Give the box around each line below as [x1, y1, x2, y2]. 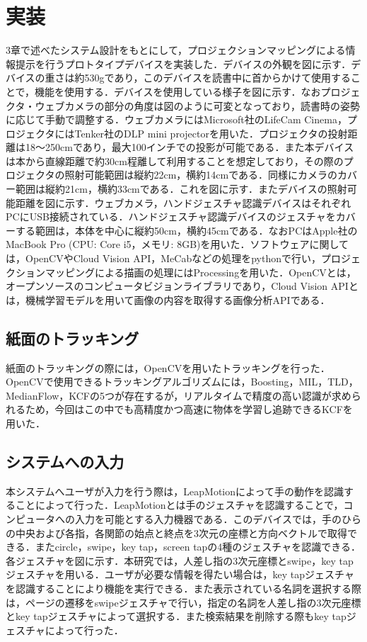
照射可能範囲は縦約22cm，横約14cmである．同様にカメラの [64, 167, 338, 182]
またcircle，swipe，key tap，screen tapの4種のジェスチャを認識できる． [35, 539, 361, 554]
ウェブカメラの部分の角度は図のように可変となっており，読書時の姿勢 [35, 98, 360, 113]
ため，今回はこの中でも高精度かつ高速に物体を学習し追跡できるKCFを [25, 402, 353, 417]
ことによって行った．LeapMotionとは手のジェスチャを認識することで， [15, 497, 344, 512]
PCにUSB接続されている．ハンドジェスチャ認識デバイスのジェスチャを [6, 209, 336, 224]
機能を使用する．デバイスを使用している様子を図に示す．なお [35, 84, 321, 98]
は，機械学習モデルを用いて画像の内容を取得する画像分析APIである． [6, 292, 330, 307]
